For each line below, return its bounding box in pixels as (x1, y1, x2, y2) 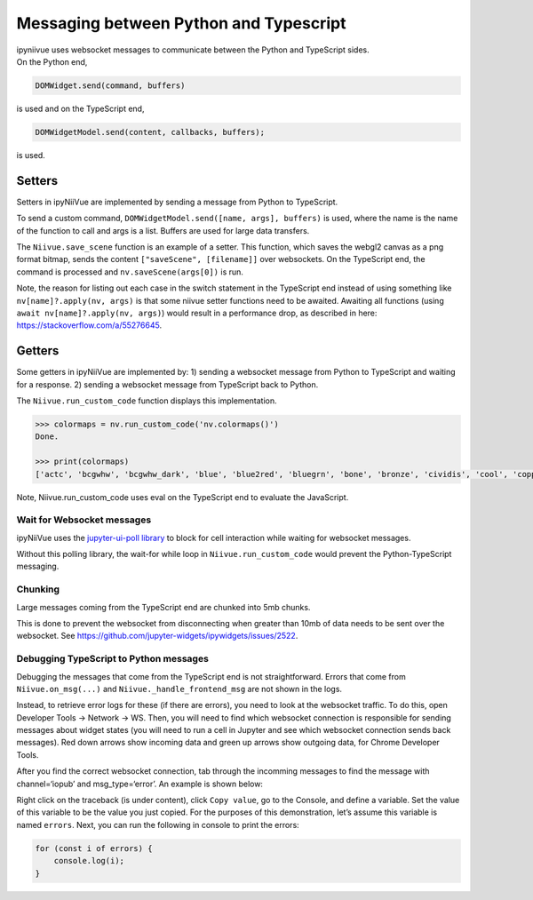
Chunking (16, 583, 60, 595)
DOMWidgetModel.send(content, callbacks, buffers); (35, 127, 266, 137)
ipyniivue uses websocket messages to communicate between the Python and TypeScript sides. (16, 44, 370, 55)
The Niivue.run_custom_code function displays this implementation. (16, 395, 277, 406)
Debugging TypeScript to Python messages (16, 653, 209, 665)
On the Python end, (16, 56, 88, 67)
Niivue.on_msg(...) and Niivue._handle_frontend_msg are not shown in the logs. (16, 683, 342, 694)
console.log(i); (53, 856, 124, 866)
